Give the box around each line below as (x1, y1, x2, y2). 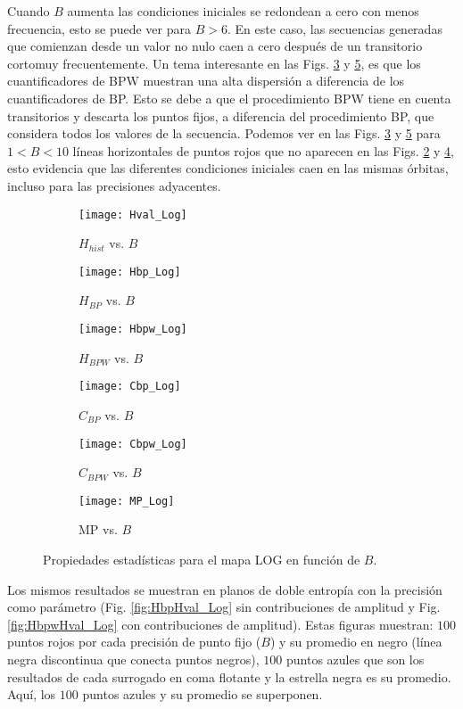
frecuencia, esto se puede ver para (7, 19, 191, 37)
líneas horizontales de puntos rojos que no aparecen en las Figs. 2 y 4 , (72, 141, 454, 160)
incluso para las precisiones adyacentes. (7, 176, 221, 194)
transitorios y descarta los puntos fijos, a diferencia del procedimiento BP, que (7, 106, 434, 125)
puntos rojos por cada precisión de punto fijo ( (7, 632, 261, 651)
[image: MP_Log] (79, 494, 175, 507)
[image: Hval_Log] (79, 208, 187, 221)
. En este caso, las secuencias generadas (227, 19, 442, 37)
